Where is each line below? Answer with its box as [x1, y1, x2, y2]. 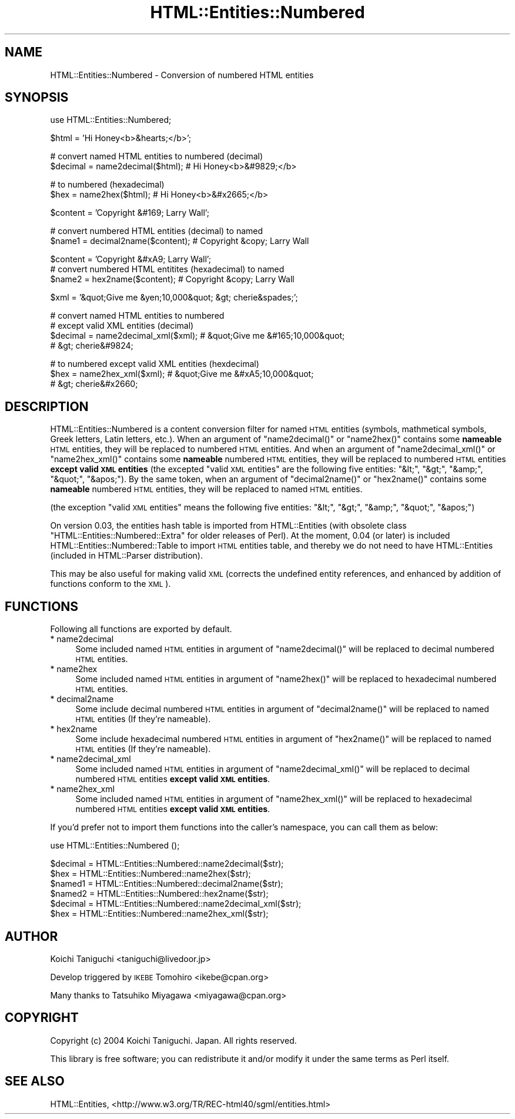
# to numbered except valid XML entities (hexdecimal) [50, 359, 259, 369]
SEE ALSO [5, 1074, 65, 1089]
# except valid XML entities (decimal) [50, 320, 194, 331]
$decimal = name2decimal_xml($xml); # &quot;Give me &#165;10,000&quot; [50, 330, 345, 341]
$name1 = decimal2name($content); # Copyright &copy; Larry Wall [50, 236, 309, 246]
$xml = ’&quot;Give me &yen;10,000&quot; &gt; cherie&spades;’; [50, 292, 298, 303]
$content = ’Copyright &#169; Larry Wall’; [50, 208, 209, 218]
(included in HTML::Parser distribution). [50, 550, 203, 561]
